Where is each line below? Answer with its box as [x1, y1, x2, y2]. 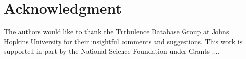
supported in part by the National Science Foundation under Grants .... [4, 46, 220, 56]
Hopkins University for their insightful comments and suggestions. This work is [4, 36, 243, 46]
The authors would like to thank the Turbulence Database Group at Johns [4, 27, 229, 37]
